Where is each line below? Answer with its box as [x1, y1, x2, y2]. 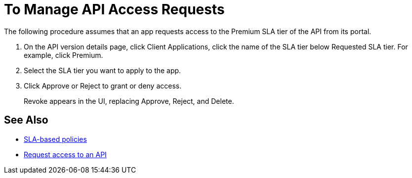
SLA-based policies [24, 134, 87, 143]
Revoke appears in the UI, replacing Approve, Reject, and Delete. [24, 96, 234, 105]
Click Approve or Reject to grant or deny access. [24, 81, 182, 90]
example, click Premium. [24, 50, 103, 59]
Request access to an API [24, 150, 107, 159]
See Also [4, 114, 48, 127]
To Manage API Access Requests [4, 1, 225, 18]
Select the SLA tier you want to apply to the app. [24, 66, 181, 75]
